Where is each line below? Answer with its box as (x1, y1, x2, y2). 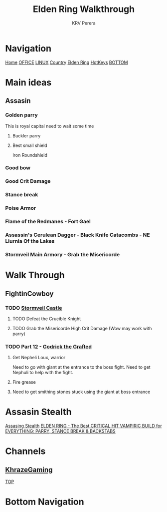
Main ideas (5, 76, 52, 88)
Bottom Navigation (5, 496, 84, 508)
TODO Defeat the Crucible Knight (12, 316, 81, 322)
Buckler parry (12, 132, 41, 138)
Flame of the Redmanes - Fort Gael (5, 218, 91, 225)
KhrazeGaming (5, 466, 53, 474)
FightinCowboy (5, 289, 54, 298)
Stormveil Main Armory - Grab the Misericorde (5, 251, 120, 258)
